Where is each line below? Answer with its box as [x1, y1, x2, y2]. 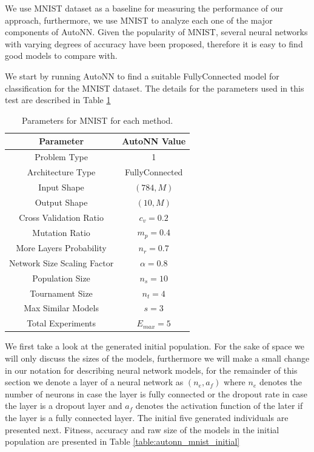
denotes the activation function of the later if [135, 399, 303, 412]
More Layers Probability [16, 241, 107, 254]
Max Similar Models [24, 302, 99, 314]
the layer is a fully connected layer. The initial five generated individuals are [5, 411, 289, 423]
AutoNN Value [122, 135, 186, 147]
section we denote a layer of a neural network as [5, 376, 184, 388]
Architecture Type [27, 166, 96, 178]
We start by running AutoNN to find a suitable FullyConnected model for [5, 69, 279, 82]
